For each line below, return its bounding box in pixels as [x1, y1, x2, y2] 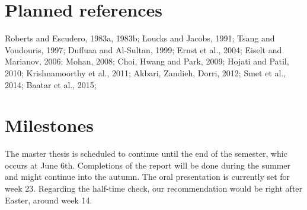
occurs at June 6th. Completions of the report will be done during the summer [5, 159, 291, 171]
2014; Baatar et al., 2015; [5, 78, 97, 91]
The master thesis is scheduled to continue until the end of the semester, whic [5, 147, 287, 160]
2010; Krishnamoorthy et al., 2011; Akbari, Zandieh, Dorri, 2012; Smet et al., [5, 66, 286, 79]
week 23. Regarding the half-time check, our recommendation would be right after [5, 182, 303, 194]
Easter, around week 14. [5, 193, 92, 206]
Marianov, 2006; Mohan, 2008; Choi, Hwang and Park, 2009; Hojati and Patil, [5, 55, 289, 67]
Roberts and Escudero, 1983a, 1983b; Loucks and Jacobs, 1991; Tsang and [5, 32, 275, 44]
